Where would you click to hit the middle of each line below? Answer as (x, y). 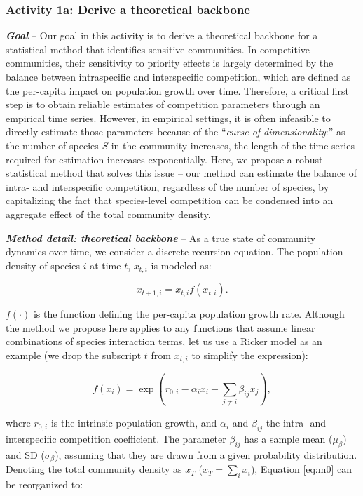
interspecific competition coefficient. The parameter (116, 438)
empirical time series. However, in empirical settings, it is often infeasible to (168, 118)
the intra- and (296, 423)
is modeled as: (181, 265)
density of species (43, 265)
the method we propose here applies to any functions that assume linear (160, 327)
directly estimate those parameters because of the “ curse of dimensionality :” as (176, 132)
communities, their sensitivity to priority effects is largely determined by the (170, 63)
